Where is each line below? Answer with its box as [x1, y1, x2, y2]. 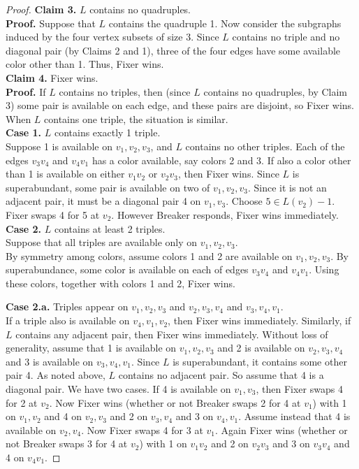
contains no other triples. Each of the [185, 138, 345, 153]
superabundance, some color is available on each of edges [6, 262, 249, 277]
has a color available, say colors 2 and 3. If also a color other [91, 152, 351, 167]
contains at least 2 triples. [54, 221, 166, 236]
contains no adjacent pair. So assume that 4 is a [118, 368, 324, 382]
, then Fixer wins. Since [177, 166, 279, 181]
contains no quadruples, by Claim [203, 84, 347, 99]
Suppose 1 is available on [6, 138, 112, 153]
